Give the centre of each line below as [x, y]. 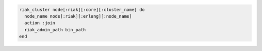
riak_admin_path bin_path [55, 30]
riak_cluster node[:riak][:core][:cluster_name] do [82, 9]
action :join [40, 23]
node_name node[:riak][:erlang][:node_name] [78, 16]
